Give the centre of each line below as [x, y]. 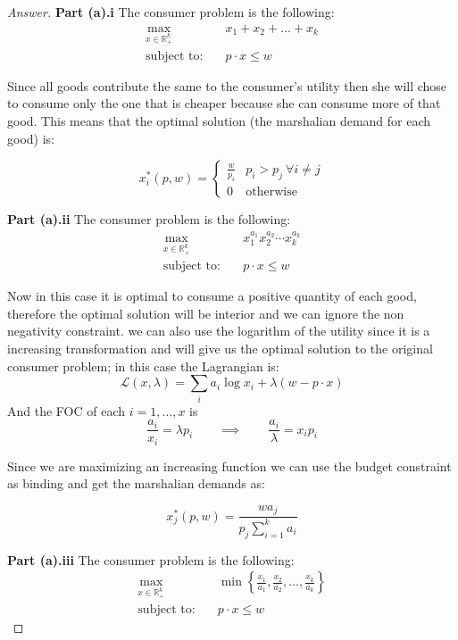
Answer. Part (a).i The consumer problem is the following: [171, 12]
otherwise [271, 191]
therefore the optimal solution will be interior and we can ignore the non [206, 313]
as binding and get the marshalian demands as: [136, 483]
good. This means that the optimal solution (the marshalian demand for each [219, 121]
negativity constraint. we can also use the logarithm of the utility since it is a [219, 331]
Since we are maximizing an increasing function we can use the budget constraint [229, 465]
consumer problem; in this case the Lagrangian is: [143, 366]
